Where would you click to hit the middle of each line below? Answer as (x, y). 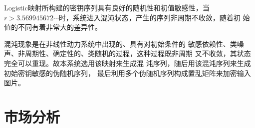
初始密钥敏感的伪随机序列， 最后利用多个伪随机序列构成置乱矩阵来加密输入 (127, 73)
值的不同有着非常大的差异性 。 (53, 27)
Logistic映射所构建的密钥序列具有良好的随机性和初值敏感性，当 (107, 7)
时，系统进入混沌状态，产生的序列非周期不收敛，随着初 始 (154, 17)
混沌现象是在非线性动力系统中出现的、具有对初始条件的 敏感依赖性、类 (121, 43)
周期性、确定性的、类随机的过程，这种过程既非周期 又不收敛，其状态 (138, 53)
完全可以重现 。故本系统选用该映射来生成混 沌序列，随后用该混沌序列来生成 (127, 63)
